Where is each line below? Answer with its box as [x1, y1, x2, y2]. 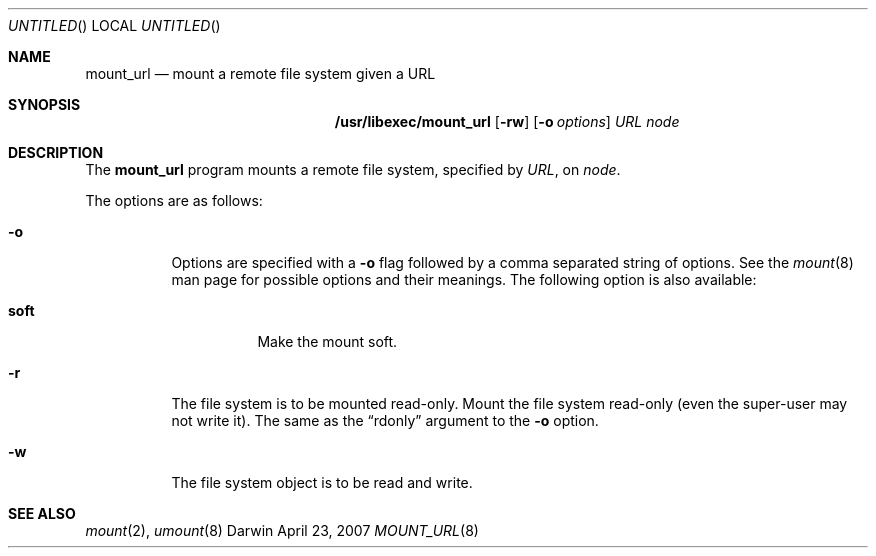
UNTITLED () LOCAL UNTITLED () [8, 17, 221, 34]
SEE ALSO [8, 505, 76, 522]
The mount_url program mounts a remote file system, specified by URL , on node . [85, 161, 621, 178]
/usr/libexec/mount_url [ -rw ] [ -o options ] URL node [334, 113, 680, 130]
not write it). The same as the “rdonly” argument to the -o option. [171, 412, 599, 429]
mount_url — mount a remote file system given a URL [85, 65, 436, 82]
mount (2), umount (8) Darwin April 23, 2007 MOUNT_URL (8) [85, 522, 479, 539]
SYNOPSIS [8, 96, 81, 113]
